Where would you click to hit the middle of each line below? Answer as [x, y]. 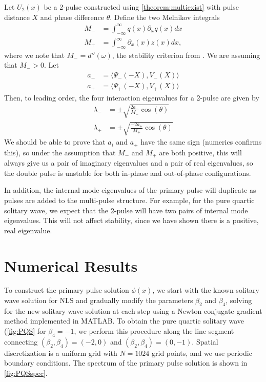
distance [17, 17]
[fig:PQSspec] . [26, 373]
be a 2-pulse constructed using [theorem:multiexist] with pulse [141, 7]
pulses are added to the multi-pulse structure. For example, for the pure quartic [129, 200]
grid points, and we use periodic [202, 353]
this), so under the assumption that [60, 152]
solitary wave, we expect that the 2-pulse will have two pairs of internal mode [126, 210]
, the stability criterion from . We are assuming [186, 55]
